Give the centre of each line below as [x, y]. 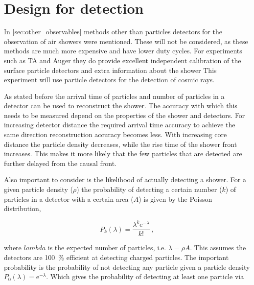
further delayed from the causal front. [60, 163]
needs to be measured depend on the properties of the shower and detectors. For [125, 115]
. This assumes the [218, 248]
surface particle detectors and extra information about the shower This [110, 70]
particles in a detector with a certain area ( [69, 199]
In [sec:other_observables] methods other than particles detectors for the [113, 32]
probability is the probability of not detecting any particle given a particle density [127, 267]
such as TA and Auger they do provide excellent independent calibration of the [123, 60]
